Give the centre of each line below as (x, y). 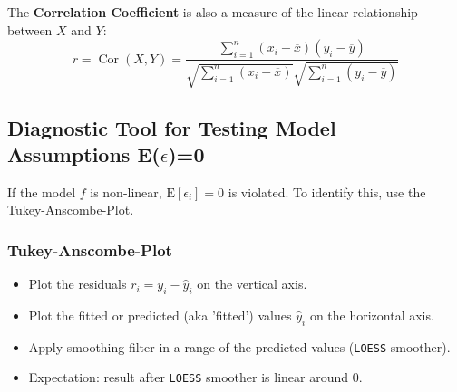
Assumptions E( (84, 153)
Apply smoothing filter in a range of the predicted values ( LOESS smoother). (239, 346)
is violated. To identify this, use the (327, 191)
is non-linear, (126, 191)
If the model (42, 191)
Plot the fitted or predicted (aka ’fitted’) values (160, 315)
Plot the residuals (78, 284)
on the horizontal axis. (372, 315)
